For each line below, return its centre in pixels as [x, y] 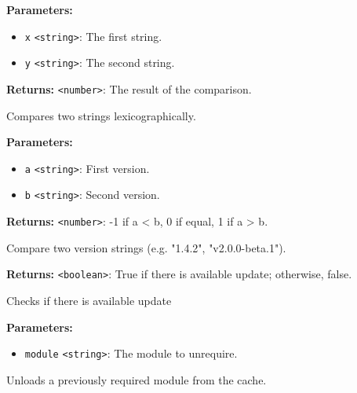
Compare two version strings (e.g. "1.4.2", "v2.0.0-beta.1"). [146, 247]
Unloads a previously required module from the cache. [137, 379]
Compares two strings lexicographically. [101, 115]
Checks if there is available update [89, 300]
